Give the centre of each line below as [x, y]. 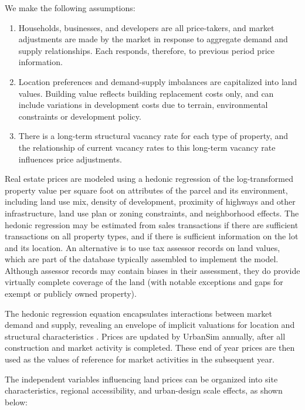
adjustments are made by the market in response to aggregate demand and [153, 39]
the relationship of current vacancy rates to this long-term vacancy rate [147, 147]
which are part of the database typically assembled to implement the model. [142, 259]
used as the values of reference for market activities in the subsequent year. [140, 359]
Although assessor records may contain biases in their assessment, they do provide [152, 270]
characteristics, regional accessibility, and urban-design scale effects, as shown [144, 390]
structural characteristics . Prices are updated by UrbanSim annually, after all [145, 336]
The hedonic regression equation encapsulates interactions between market [138, 313]
